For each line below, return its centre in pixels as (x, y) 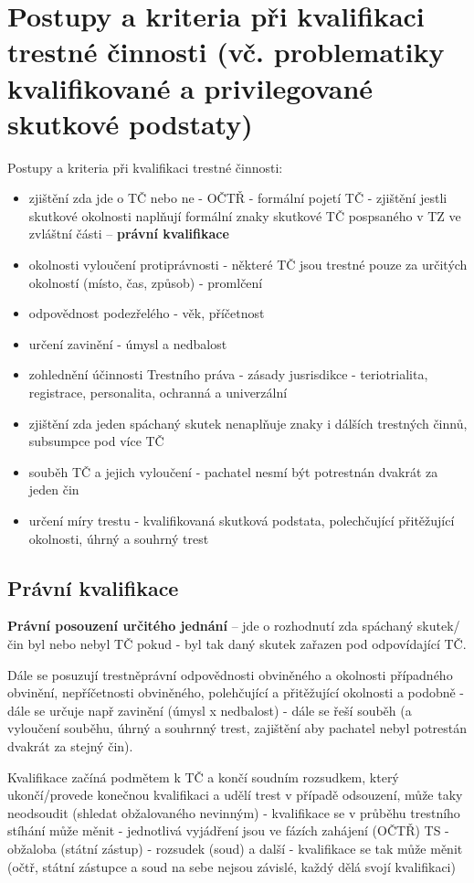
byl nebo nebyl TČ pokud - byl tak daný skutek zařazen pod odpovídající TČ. (247, 643)
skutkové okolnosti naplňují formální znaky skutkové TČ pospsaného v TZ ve (245, 215)
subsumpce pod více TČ (96, 441)
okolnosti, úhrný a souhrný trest (119, 538)
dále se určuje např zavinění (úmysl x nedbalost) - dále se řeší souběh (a (210, 710)
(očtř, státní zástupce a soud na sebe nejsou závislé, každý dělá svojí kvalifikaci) (232, 866)
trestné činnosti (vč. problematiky (226, 52)
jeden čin (54, 489)
